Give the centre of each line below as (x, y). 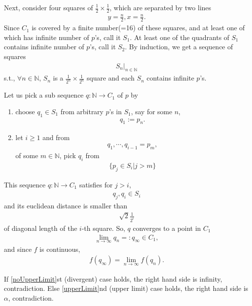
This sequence (25, 184)
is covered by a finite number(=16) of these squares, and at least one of (138, 28)
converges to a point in (167, 228)
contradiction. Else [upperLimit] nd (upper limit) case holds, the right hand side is (126, 288)
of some (27, 155)
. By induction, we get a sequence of (179, 47)
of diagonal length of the (41, 228)
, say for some (152, 111)
